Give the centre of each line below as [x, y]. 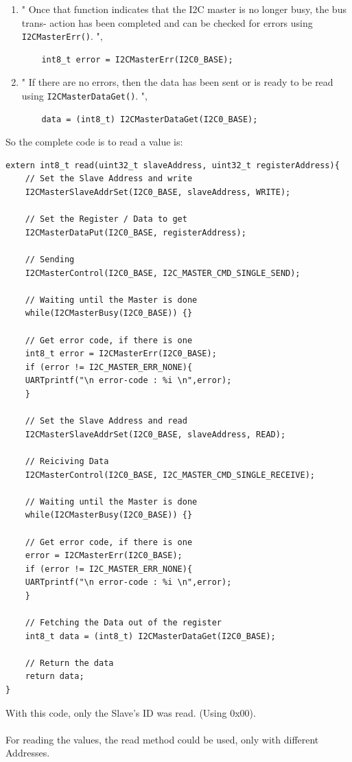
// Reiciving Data [67, 461]
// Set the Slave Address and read [106, 421]
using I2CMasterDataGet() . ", [84, 96]
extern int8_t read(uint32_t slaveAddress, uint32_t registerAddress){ [173, 165]
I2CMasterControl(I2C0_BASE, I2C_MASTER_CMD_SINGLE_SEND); [163, 273]
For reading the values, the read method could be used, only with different [162, 739]
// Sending [50, 260]
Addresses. [28, 753]
